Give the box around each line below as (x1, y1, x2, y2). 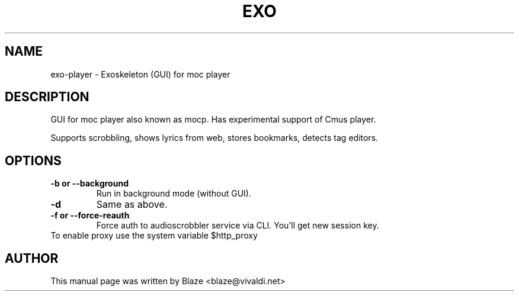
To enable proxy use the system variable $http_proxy (50, 230, 258, 241)
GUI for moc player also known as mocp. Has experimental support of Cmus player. (50, 114, 376, 125)
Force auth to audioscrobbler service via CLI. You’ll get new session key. (96, 220, 379, 231)
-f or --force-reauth (50, 210, 130, 221)
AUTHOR (5, 250, 59, 266)
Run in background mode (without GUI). (96, 188, 252, 199)
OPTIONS (5, 153, 62, 168)
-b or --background (50, 178, 129, 189)
